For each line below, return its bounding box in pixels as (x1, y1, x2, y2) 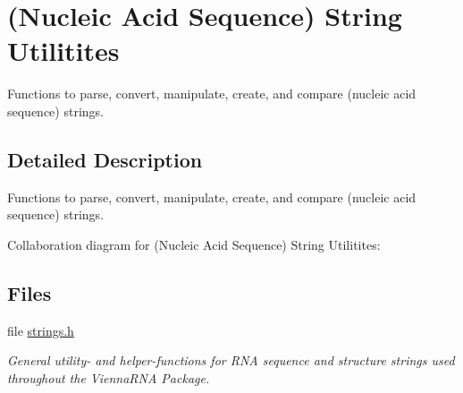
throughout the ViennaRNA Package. (7, 368, 210, 387)
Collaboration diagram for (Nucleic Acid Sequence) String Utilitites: (7, 235, 381, 253)
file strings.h (7, 320, 74, 339)
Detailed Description (7, 145, 203, 173)
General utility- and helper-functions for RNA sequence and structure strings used (7, 351, 455, 370)
